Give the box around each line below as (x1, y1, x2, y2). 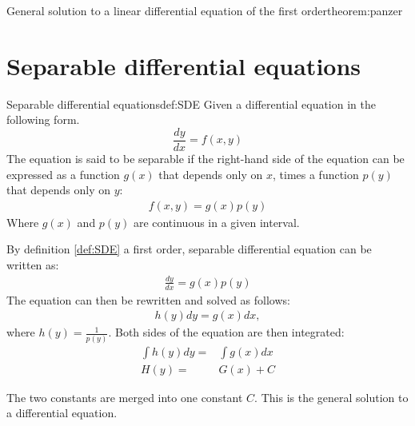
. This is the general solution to (254, 388, 409, 405)
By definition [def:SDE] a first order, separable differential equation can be (6, 241, 372, 257)
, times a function (273, 165, 359, 182)
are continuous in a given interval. (133, 213, 300, 230)
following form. (6, 111, 80, 128)
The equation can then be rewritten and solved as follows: (6, 291, 290, 308)
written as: (6, 256, 59, 273)
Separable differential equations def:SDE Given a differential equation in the (6, 95, 376, 112)
